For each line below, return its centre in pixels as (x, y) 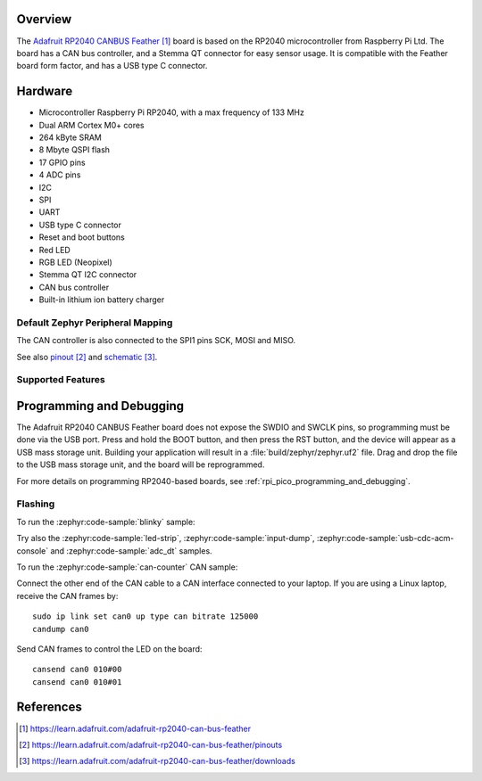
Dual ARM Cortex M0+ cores (91, 125)
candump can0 (61, 629)
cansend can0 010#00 (77, 670)
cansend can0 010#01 (77, 682)
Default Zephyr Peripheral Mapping (95, 323)
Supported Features (61, 380)
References (49, 707)
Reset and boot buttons (82, 237)
